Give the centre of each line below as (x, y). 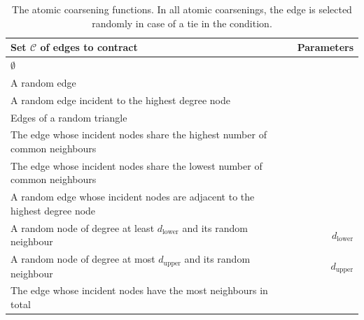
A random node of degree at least (83, 227)
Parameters (325, 47)
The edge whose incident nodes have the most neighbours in (139, 290)
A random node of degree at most (83, 259)
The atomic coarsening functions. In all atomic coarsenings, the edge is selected (182, 9)
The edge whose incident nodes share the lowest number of (136, 165)
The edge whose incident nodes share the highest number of (139, 134)
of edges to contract (89, 47)
